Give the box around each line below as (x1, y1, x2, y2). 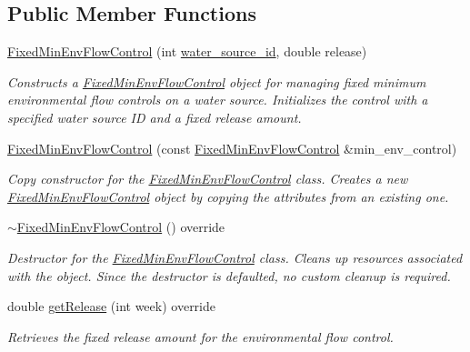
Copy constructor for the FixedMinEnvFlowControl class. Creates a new (7, 169, 408, 188)
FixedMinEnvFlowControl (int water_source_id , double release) (7, 42, 367, 61)
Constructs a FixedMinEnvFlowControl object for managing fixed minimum (7, 72, 426, 91)
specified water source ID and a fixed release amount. (7, 107, 302, 126)
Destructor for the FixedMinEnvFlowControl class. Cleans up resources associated (7, 247, 463, 267)
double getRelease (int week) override (7, 297, 215, 316)
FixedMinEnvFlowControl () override (16, 217, 225, 236)
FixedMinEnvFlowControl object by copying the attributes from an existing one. (7, 186, 449, 206)
